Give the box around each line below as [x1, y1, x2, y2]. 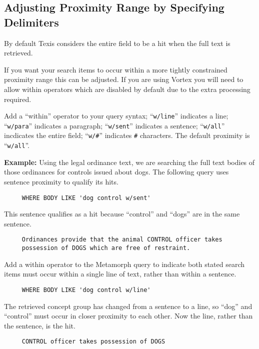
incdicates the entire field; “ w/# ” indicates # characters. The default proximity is [4, 130, 250, 140]
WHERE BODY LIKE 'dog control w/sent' [21, 194, 151, 201]
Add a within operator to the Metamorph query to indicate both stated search [4, 258, 245, 269]
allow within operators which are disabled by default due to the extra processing [4, 83, 250, 94]
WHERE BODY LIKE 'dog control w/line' [21, 286, 151, 293]
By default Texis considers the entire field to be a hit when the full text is [4, 37, 230, 48]
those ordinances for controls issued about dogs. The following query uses [4, 166, 229, 177]
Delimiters [4, 14, 59, 29]
